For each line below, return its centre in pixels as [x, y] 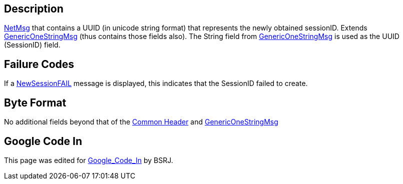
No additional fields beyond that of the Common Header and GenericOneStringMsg [141, 122]
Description [34, 9]
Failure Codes [39, 64]
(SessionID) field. [32, 45]
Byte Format [35, 102]
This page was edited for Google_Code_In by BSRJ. [89, 160]
